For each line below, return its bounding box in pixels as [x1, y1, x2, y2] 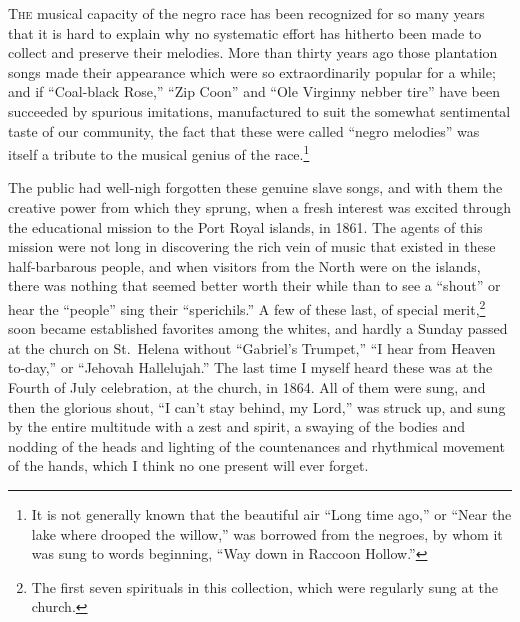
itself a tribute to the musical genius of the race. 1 [8, 141, 310, 164]
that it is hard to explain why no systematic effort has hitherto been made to [8, 22, 482, 43]
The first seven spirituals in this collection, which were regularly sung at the [31, 576, 498, 597]
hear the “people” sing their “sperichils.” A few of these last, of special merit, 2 [8, 295, 486, 319]
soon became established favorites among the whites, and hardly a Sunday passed [8, 318, 508, 339]
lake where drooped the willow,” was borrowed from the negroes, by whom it [31, 523, 503, 544]
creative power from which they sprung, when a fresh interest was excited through [8, 197, 512, 217]
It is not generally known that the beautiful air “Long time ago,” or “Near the [31, 503, 512, 524]
